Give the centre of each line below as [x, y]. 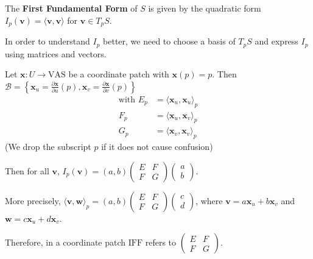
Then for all [27, 170]
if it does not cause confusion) [157, 147]
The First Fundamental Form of [71, 8]
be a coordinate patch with [119, 74]
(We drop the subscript [48, 147]
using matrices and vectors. [56, 53]
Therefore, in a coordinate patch [65, 242]
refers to [161, 242]
